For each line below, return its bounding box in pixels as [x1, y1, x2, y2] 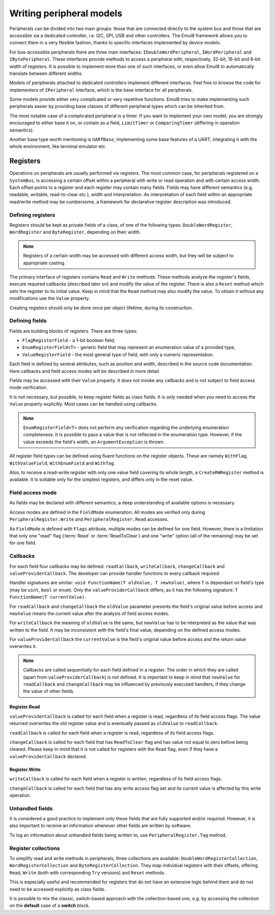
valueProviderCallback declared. [9, 753, 87, 759]
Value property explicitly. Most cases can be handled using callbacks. [9, 401, 158, 407]
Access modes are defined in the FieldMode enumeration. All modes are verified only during [9, 509, 206, 515]
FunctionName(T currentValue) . [9, 594, 87, 600]
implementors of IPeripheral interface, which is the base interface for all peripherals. [9, 87, 194, 93]
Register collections [9, 845, 61, 852]
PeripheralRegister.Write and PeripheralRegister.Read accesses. [9, 516, 169, 522]
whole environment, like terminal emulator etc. [9, 143, 107, 150]
